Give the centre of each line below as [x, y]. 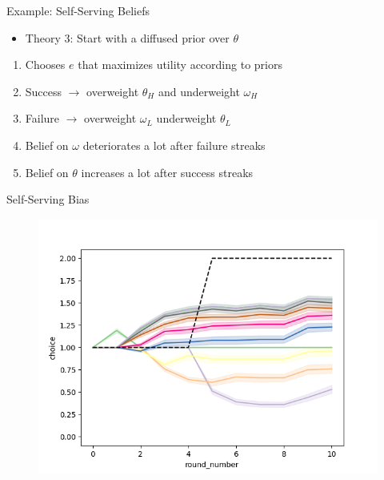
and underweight [199, 91]
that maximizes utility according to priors [180, 65]
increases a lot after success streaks [167, 172]
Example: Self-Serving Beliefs [78, 10]
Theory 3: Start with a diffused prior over [127, 37]
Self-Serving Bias [48, 199]
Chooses [45, 65]
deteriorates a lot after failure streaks [174, 145]
